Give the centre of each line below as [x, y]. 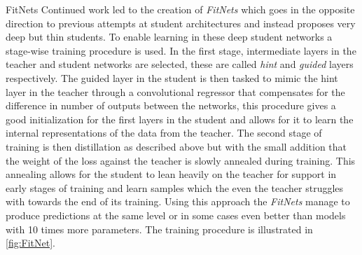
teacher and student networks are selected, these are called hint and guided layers [180, 64]
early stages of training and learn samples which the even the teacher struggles [175, 187]
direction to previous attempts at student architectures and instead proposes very [181, 23]
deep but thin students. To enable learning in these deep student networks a [169, 37]
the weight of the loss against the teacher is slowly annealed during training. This [181, 160]
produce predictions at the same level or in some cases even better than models [176, 215]
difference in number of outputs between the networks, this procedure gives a [171, 105]
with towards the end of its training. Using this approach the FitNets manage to [178, 201]
